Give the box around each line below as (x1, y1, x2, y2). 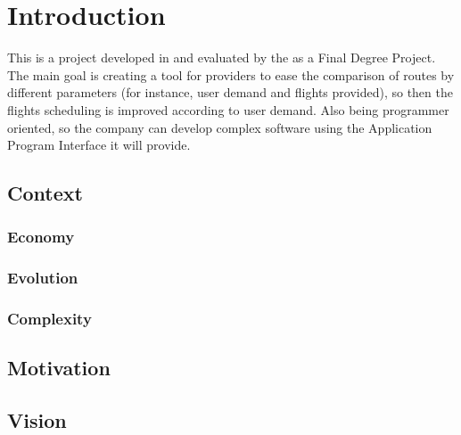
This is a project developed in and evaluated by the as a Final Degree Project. (7, 48, 436, 67)
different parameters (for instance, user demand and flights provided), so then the (7, 83, 453, 102)
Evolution (7, 267, 78, 289)
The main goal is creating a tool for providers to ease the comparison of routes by (7, 65, 455, 84)
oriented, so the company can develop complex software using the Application (7, 118, 432, 136)
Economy (7, 226, 75, 248)
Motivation (7, 354, 111, 382)
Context (7, 179, 83, 207)
